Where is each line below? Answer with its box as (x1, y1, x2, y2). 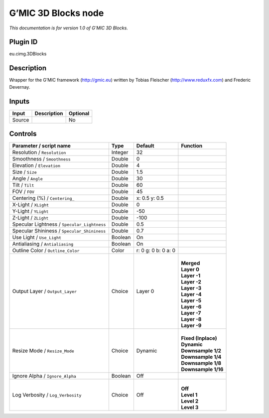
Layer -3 (181, 284, 202, 291)
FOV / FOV (12, 188, 35, 195)
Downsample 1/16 (181, 366, 224, 373)
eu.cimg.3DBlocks (9, 51, 47, 57)
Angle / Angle (12, 175, 43, 182)
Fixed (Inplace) (181, 335, 217, 342)
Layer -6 (181, 303, 202, 310)
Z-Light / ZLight (12, 214, 49, 221)
